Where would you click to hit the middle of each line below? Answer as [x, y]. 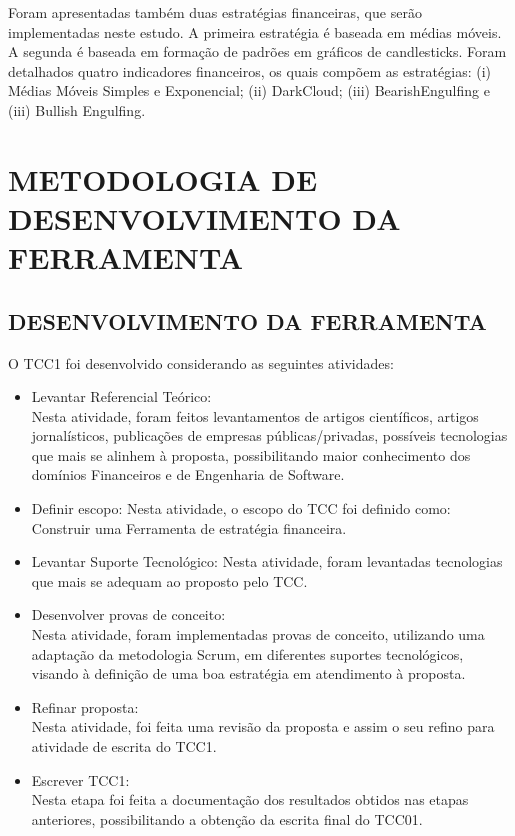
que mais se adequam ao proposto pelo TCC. [169, 580]
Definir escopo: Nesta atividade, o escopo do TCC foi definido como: [241, 508]
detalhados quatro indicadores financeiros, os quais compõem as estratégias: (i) [249, 70]
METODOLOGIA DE [163, 178]
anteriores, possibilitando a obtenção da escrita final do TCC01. [227, 818]
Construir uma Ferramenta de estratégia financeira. [189, 527]
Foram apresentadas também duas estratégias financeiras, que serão [215, 12]
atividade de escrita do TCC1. [124, 746]
